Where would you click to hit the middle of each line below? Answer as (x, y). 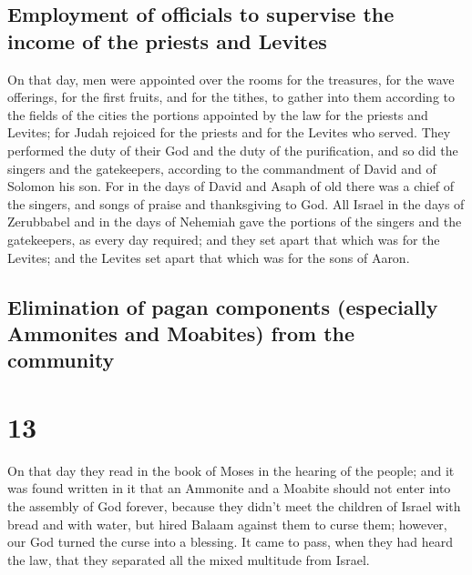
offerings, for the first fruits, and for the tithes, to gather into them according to (231, 97)
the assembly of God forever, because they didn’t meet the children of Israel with (234, 506)
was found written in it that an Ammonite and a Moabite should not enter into (229, 488)
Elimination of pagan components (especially (223, 306)
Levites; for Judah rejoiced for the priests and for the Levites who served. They (229, 132)
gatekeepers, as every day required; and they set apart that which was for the (224, 239)
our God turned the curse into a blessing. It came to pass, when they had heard (231, 542)
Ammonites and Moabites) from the (181, 333)
